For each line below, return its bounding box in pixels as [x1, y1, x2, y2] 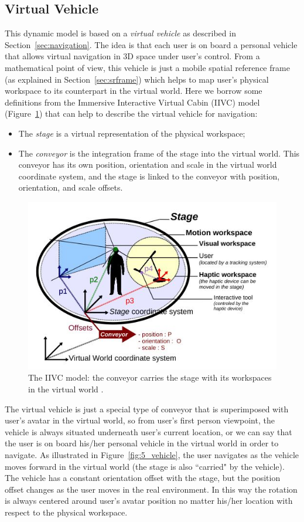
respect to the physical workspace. [5, 506, 128, 518]
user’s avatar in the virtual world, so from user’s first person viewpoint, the [5, 414, 275, 426]
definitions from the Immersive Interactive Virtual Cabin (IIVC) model [5, 96, 260, 108]
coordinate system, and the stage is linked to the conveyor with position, [18, 170, 280, 182]
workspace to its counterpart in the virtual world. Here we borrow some [5, 84, 262, 97]
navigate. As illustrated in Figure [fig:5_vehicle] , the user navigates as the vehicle [5, 449, 299, 461]
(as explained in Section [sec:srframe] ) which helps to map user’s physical [5, 73, 269, 85]
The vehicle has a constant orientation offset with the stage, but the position [5, 472, 281, 484]
